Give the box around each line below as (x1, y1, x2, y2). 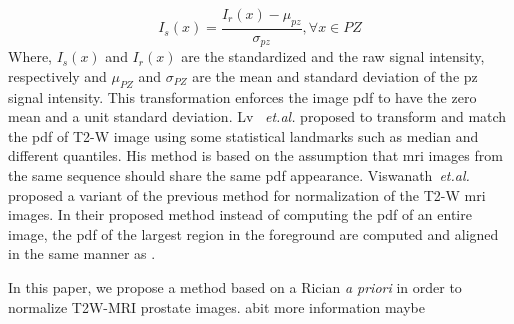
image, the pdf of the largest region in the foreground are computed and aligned (8, 223, 499, 244)
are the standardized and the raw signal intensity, (181, 46, 485, 67)
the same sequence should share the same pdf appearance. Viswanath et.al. (8, 165, 470, 186)
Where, (8, 46, 52, 67)
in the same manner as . (8, 243, 156, 264)
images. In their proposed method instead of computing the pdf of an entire (8, 204, 472, 225)
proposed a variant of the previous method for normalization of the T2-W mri (8, 184, 486, 205)
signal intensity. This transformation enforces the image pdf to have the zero (8, 86, 477, 107)
